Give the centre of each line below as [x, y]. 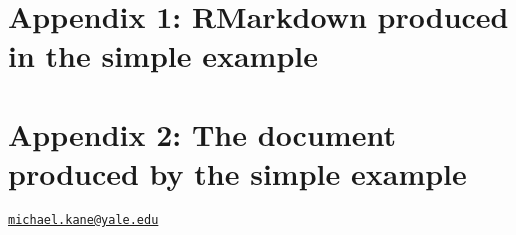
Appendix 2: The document [202, 133]
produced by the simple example [237, 172]
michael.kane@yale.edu [83, 219]
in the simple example [163, 55]
